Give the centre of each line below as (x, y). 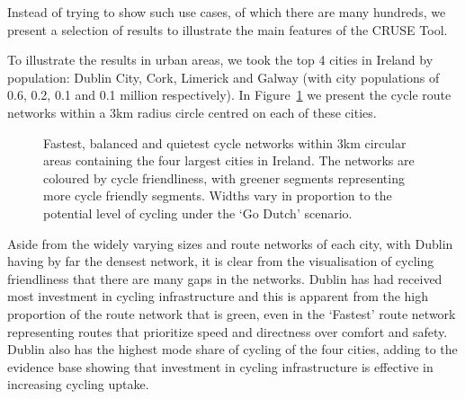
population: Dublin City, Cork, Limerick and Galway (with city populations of (224, 77)
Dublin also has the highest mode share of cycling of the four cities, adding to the (232, 349)
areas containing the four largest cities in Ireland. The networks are (229, 160)
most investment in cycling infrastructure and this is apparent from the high (218, 296)
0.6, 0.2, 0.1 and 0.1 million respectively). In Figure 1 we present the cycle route (229, 95)
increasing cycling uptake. (78, 384)
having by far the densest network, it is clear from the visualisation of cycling (221, 261)
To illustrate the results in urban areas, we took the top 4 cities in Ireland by (220, 60)
